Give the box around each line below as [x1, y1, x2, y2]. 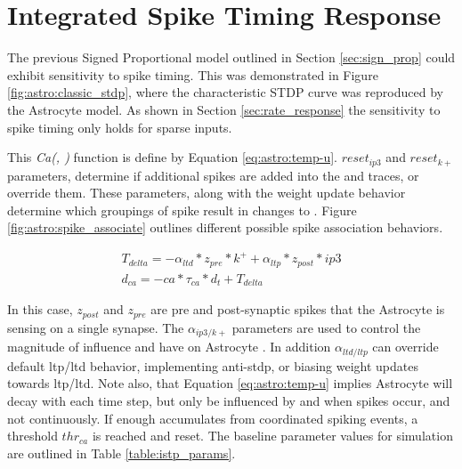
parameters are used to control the [231, 318, 421, 336]
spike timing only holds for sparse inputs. [7, 117, 232, 136]
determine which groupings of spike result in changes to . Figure [7, 200, 357, 219]
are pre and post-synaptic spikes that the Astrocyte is [150, 300, 445, 319]
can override [372, 337, 439, 356]
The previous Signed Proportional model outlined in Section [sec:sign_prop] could [7, 48, 456, 67]
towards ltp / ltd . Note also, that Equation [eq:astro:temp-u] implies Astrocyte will [7, 374, 453, 392]
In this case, [7, 300, 73, 319]
